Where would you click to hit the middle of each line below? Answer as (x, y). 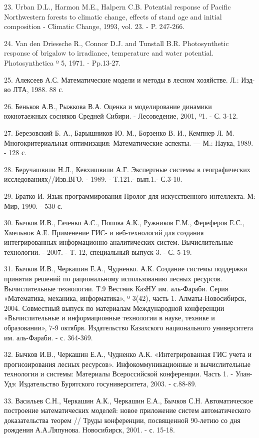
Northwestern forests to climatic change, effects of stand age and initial (113, 16)
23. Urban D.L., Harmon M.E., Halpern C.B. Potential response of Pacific (117, 7)
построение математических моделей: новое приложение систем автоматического (127, 410)
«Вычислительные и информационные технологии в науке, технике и (109, 318)
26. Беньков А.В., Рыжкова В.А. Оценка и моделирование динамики (108, 106)
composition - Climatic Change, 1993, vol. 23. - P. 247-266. (94, 26)
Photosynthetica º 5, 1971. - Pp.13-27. (62, 62)
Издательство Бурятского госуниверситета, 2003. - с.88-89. (108, 383)
